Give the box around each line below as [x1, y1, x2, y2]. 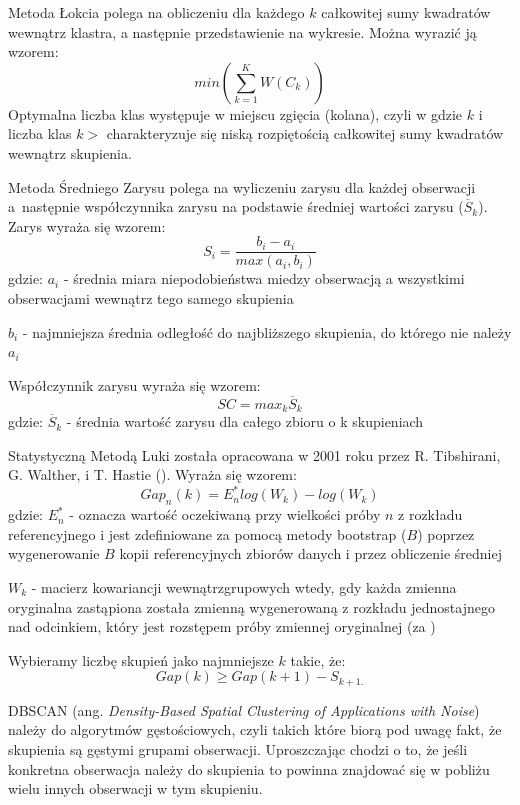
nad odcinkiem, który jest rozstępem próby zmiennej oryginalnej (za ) [8, 616, 436, 637]
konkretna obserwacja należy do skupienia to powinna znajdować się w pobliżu [8, 758, 490, 779]
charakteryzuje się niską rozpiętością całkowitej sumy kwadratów [106, 123, 504, 144]
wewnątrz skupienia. [8, 142, 132, 163]
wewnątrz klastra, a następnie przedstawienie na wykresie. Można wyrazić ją [8, 21, 477, 42]
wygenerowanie [8, 543, 100, 564]
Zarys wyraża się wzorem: [8, 215, 166, 236]
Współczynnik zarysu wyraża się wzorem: [8, 374, 261, 395]
